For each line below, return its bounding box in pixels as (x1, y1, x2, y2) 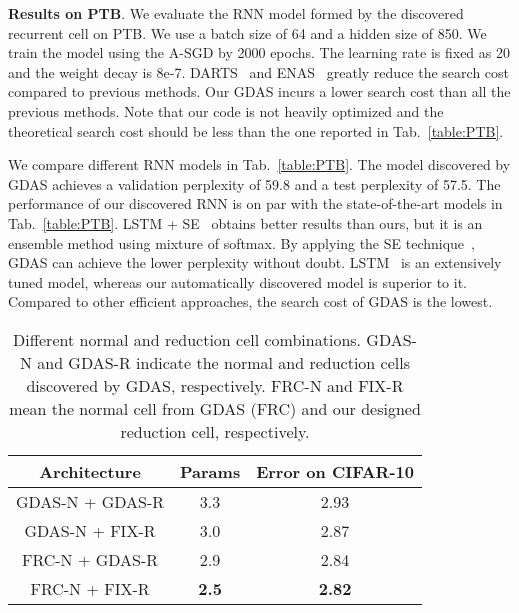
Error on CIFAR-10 (256, 459, 414, 483)
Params (180, 459, 241, 483)
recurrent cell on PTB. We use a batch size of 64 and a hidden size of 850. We (8, 22, 487, 43)
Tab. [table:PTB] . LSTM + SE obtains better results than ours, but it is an (8, 212, 483, 233)
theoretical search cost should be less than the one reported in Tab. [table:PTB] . (8, 120, 504, 141)
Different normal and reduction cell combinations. (13, 327, 362, 351)
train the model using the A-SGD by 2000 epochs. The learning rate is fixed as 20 (8, 42, 510, 63)
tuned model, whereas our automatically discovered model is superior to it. (8, 271, 468, 292)
